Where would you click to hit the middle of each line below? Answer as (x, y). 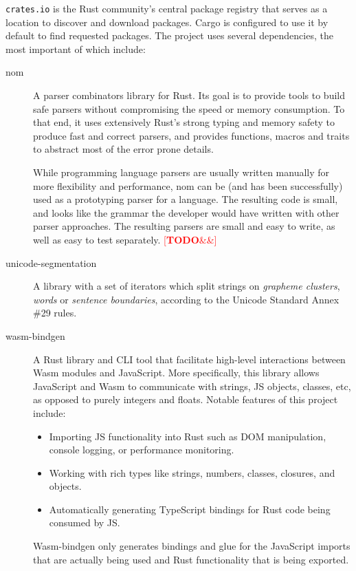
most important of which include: (76, 49)
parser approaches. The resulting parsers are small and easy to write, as (184, 226)
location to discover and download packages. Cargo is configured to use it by (167, 22)
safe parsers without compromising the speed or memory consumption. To (189, 108)
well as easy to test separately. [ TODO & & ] (125, 239)
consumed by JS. (85, 522)
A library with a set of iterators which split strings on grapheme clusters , (187, 286)
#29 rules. (55, 313)
